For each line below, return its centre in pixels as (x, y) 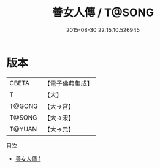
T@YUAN (23, 129)
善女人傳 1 (28, 158)
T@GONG (24, 106)
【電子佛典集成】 (68, 83)
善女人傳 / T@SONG (103, 13)
